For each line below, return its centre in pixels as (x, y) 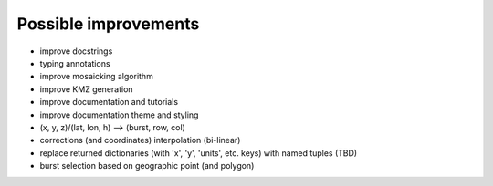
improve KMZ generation (86, 89)
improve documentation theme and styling (119, 115)
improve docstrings (76, 51)
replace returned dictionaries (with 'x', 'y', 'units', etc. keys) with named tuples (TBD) (199, 153)
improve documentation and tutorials (109, 102)
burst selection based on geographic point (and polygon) (147, 166)
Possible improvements (108, 24)
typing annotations (75, 63)
